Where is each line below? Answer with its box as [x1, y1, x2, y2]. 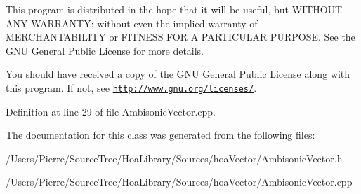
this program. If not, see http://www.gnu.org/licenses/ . [6, 80, 257, 95]
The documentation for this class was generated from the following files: [6, 127, 315, 142]
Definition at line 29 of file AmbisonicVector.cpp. [6, 104, 216, 118]
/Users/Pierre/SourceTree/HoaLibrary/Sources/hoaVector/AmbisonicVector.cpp [6, 174, 353, 189]
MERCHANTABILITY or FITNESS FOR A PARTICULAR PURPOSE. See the [6, 29, 355, 44]
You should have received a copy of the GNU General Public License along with [6, 67, 350, 81]
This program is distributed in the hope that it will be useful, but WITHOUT [6, 2, 343, 16]
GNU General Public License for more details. [6, 43, 204, 57]
